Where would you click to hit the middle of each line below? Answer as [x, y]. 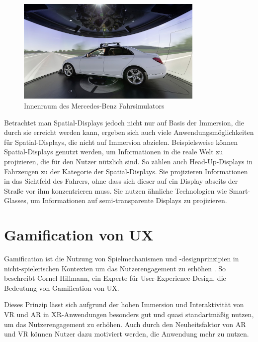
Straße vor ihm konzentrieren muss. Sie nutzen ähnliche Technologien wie [116, 190]
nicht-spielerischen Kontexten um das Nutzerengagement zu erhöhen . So [115, 268]
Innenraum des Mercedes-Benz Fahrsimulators [94, 106]
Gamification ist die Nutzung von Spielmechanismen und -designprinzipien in [122, 259]
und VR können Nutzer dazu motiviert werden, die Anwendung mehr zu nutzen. [127, 334]
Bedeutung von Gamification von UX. [62, 287]
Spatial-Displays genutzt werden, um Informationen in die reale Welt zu [114, 152]
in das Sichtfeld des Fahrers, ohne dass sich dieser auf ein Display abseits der [121, 181]
